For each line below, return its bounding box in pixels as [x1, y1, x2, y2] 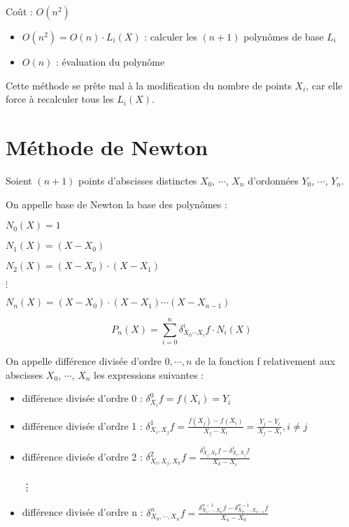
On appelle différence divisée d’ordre [6, 354, 162, 368]
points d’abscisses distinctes [78, 173, 197, 187]
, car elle [306, 78, 343, 92]
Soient [6, 173, 32, 187]
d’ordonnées [248, 173, 299, 187]
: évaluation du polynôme [56, 55, 165, 68]
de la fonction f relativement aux [195, 354, 336, 368]
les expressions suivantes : [94, 367, 204, 382]
